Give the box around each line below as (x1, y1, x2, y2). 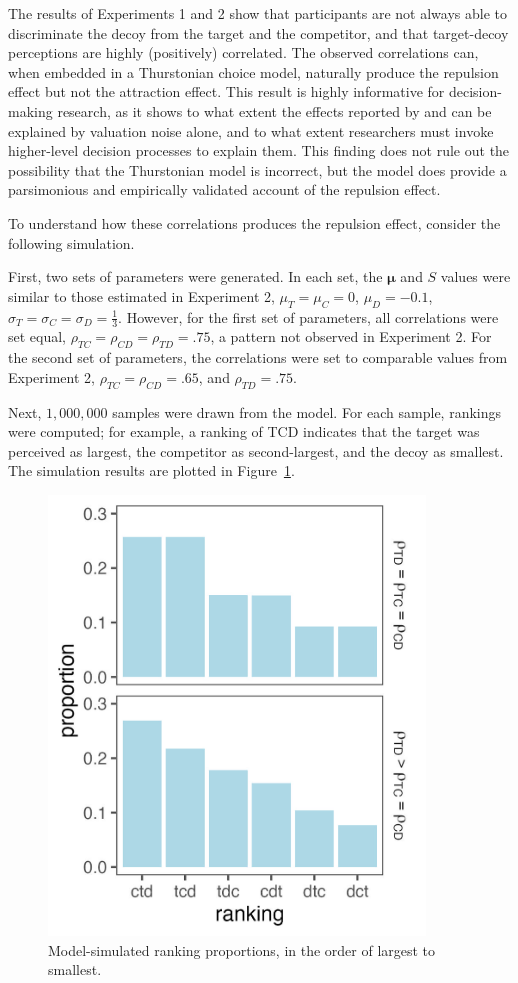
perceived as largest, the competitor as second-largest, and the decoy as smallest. (8, 440, 504, 461)
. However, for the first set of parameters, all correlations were (118, 306, 499, 327)
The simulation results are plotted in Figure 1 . (8, 460, 295, 481)
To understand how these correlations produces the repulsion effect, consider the (8, 212, 501, 233)
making (8, 100, 53, 121)
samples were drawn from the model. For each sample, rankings (112, 401, 502, 422)
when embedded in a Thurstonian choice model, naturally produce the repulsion (8, 61, 499, 82)
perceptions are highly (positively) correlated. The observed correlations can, (8, 42, 479, 63)
